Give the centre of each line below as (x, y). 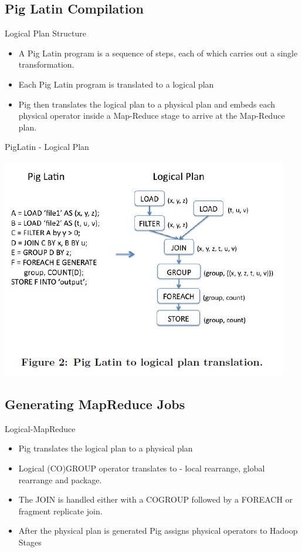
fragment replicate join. (60, 511)
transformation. (46, 64)
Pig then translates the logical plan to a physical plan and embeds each (147, 104)
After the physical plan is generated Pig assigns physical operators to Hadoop (158, 531)
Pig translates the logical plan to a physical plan (106, 448)
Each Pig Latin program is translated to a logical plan (116, 84)
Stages (30, 542)
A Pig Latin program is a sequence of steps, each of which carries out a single (158, 53)
